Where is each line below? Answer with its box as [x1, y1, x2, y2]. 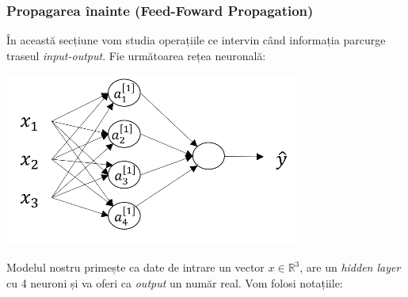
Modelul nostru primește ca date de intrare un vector [6, 259, 265, 275]
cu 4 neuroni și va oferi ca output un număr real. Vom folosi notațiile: [6, 274, 343, 291]
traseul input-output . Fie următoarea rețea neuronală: [6, 47, 266, 63]
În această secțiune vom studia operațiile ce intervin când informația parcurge [6, 32, 386, 48]
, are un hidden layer [299, 259, 401, 275]
